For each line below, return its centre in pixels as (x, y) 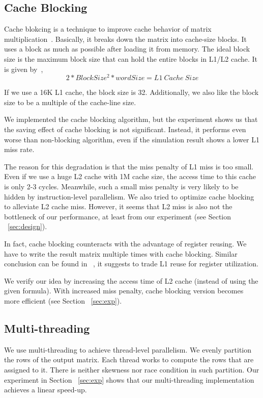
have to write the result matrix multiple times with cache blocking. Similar (121, 253)
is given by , (24, 69)
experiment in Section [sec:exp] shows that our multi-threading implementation (129, 379)
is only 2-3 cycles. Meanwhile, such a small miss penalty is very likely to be (121, 186)
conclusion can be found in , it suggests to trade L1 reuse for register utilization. (131, 264)
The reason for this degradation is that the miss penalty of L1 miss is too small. (129, 166)
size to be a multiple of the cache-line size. (70, 102)
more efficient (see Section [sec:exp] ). (63, 300)
